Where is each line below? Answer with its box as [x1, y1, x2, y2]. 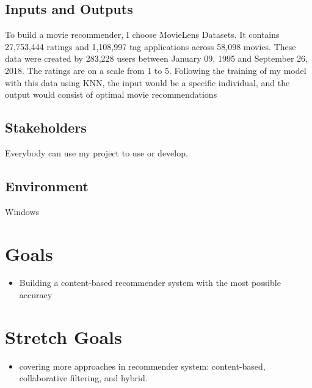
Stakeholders [5, 118, 87, 137]
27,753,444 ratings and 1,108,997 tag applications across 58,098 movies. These [5, 40, 296, 53]
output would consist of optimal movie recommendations [5, 88, 217, 101]
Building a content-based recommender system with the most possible [19, 276, 281, 289]
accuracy [19, 288, 53, 301]
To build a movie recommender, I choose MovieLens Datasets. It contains [5, 28, 280, 41]
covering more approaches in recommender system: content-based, [19, 359, 266, 372]
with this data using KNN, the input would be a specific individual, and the [5, 76, 290, 89]
